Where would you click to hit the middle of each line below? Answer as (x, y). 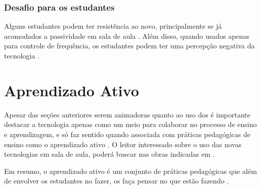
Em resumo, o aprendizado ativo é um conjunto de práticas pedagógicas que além (130, 171)
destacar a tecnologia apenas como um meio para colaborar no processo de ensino (130, 124)
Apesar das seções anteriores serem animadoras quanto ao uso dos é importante (127, 114)
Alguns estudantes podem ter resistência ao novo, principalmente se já (113, 26)
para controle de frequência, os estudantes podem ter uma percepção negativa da (129, 46)
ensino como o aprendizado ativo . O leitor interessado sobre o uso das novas (123, 144)
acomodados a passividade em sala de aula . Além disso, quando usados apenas (127, 36)
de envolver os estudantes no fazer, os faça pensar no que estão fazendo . (117, 181)
